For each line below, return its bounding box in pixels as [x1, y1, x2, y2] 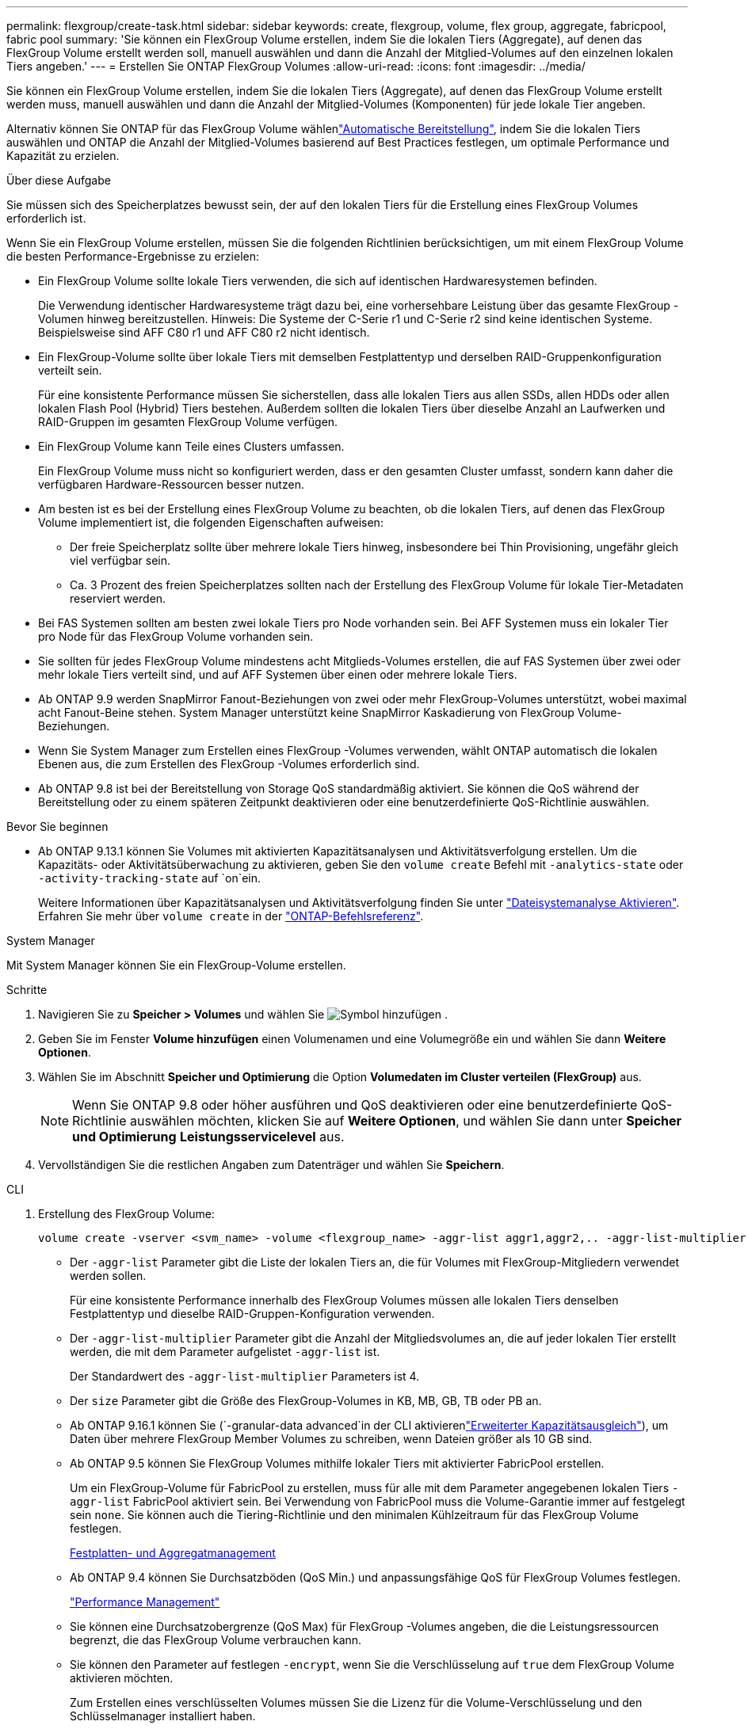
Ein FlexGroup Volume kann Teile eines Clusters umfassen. [38, 440, 345, 453]
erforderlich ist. [6, 211, 86, 225]
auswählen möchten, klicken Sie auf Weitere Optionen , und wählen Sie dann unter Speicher [129, 1113, 682, 1129]
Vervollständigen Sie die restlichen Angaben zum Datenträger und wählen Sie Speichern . [38, 1158, 505, 1171]
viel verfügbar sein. [70, 554, 171, 567]
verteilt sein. [38, 364, 102, 377]
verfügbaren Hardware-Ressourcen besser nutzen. [38, 478, 304, 491]
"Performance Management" [70, 1595, 220, 1609]
